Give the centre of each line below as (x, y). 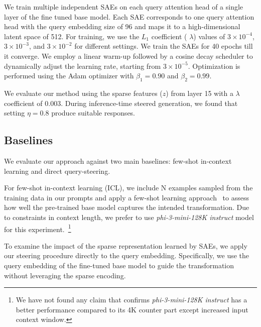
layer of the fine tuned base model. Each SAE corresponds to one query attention (129, 16)
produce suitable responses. (93, 113)
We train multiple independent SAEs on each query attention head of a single (124, 7)
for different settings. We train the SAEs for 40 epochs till (164, 46)
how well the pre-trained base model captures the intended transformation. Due (127, 207)
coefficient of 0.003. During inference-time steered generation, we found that (121, 103)
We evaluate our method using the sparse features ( (83, 93)
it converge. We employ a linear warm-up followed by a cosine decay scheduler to (128, 56)
